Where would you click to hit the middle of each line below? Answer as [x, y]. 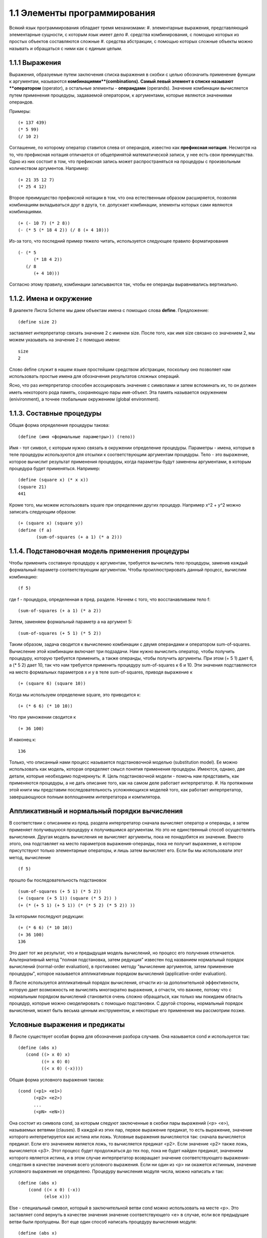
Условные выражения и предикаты [67, 1024]
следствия [20, 1164]
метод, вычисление [30, 857]
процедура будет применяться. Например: [55, 468]
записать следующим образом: [43, 512]
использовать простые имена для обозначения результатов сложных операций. [94, 376]
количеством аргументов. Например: [49, 168]
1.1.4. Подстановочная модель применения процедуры [99, 551]
